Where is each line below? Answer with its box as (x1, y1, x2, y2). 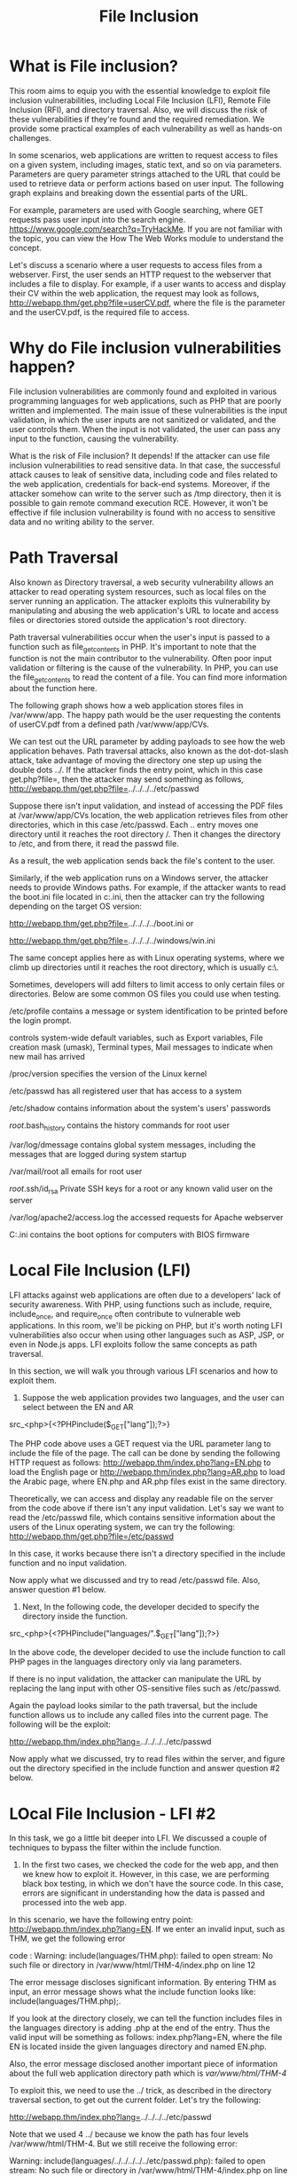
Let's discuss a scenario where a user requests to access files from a (9, 259, 263, 270)
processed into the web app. (21, 1897, 127, 1908)
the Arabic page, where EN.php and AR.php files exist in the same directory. (9, 1476, 287, 1486)
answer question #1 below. (9, 1584, 106, 1595)
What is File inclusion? (9, 56, 179, 76)
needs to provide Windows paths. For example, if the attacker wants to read (9, 882, 286, 893)
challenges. (9, 132, 51, 143)
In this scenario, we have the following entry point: (9, 1914, 193, 1925)
